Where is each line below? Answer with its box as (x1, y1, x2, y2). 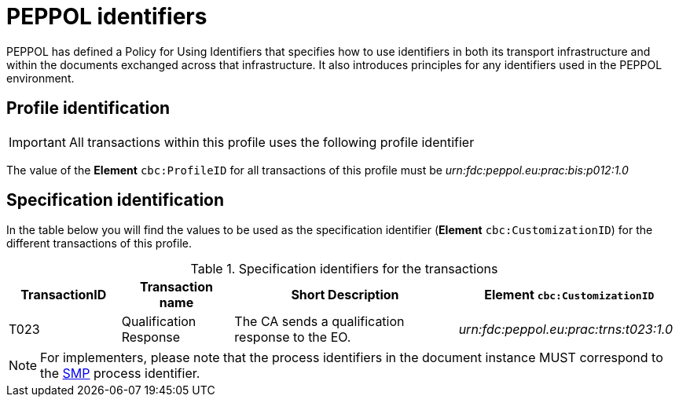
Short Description (291, 287, 399, 303)
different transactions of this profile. (6, 236, 192, 251)
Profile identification (6, 98, 171, 119)
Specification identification (6, 190, 225, 211)
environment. (6, 71, 75, 85)
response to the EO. (234, 329, 351, 346)
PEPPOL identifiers (6, 3, 207, 30)
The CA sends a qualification (234, 313, 405, 330)
